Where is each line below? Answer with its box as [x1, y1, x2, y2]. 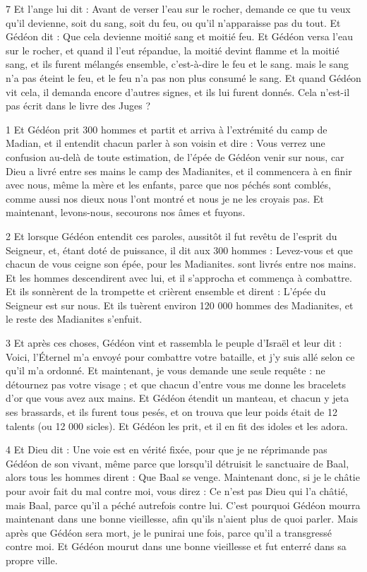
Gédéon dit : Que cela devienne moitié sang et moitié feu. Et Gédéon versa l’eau [6, 29, 354, 44]
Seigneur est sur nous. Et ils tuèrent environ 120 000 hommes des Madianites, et [6, 297, 354, 312]
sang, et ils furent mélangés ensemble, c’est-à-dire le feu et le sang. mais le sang [6, 56, 349, 71]
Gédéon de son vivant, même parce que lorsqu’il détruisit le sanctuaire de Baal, [6, 455, 349, 470]
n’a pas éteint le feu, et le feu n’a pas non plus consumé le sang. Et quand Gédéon [6, 70, 361, 85]
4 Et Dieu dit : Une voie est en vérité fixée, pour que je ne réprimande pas [6, 442, 327, 457]
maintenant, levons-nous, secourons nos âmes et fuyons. [6, 205, 246, 220]
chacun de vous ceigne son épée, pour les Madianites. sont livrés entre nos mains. [6, 256, 356, 271]
